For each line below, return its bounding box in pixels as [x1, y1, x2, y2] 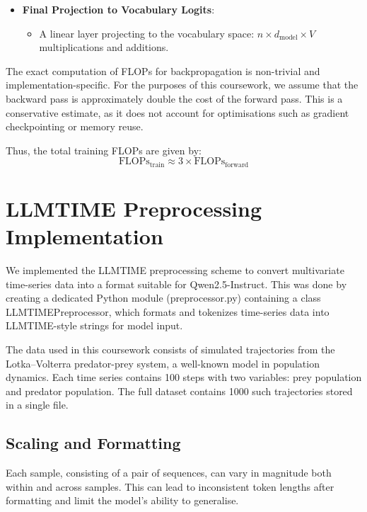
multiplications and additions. [39, 40, 169, 55]
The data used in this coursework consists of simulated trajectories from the [6, 342, 335, 357]
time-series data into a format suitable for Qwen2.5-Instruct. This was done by [6, 276, 347, 291]
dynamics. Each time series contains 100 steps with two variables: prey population [6, 370, 362, 385]
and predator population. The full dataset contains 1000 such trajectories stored [6, 383, 353, 398]
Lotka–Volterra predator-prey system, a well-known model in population [6, 355, 320, 370]
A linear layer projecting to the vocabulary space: [39, 25, 255, 40]
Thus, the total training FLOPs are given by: [6, 142, 202, 157]
